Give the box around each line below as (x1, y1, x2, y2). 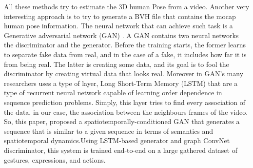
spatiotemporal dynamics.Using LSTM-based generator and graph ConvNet (4, 135, 230, 146)
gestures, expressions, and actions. (4, 154, 106, 165)
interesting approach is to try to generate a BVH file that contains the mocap (4, 11, 236, 21)
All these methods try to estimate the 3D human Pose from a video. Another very (4, 1, 250, 11)
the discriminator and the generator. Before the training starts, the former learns (4, 40, 246, 50)
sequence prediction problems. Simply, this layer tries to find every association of (4, 97, 245, 107)
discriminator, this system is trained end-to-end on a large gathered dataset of (4, 145, 237, 155)
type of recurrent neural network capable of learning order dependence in (4, 87, 222, 98)
